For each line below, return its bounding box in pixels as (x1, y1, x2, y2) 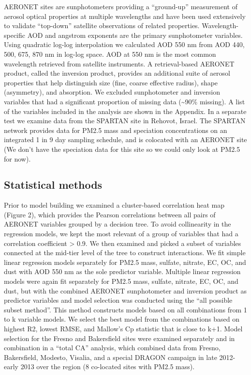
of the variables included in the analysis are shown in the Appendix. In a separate (4, 106, 247, 116)
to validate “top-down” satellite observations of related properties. (4, 20, 200, 31)
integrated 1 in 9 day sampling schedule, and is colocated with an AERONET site (4, 134, 247, 145)
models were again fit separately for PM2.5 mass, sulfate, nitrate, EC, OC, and (4, 276, 238, 286)
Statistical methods (4, 177, 103, 192)
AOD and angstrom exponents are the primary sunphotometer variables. (27, 30, 243, 40)
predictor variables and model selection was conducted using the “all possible (4, 295, 233, 305)
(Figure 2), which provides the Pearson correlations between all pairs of (4, 209, 216, 219)
